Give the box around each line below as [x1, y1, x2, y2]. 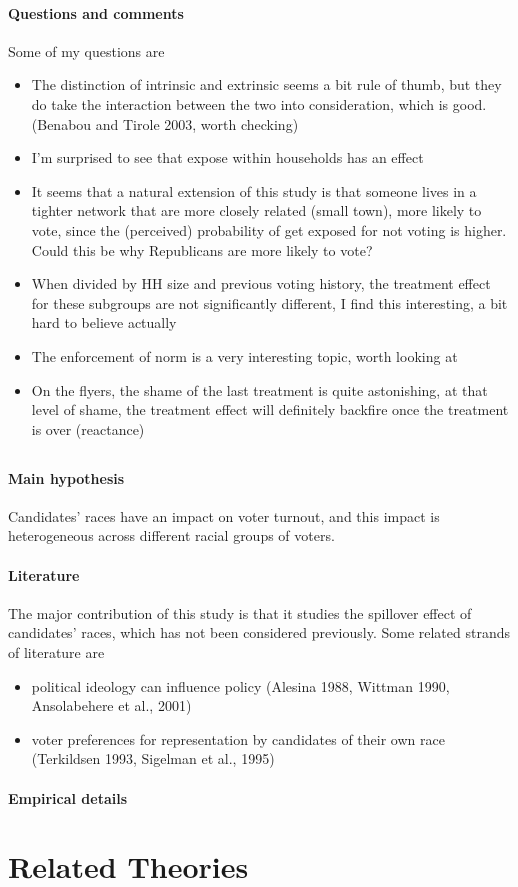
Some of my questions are [8, 40, 165, 61]
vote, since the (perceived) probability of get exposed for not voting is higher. [31, 219, 507, 240]
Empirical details [8, 787, 128, 808]
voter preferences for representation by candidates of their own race [31, 728, 445, 749]
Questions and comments [8, 2, 184, 23]
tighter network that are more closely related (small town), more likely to [31, 200, 482, 221]
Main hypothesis [8, 467, 125, 488]
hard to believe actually [31, 312, 177, 333]
